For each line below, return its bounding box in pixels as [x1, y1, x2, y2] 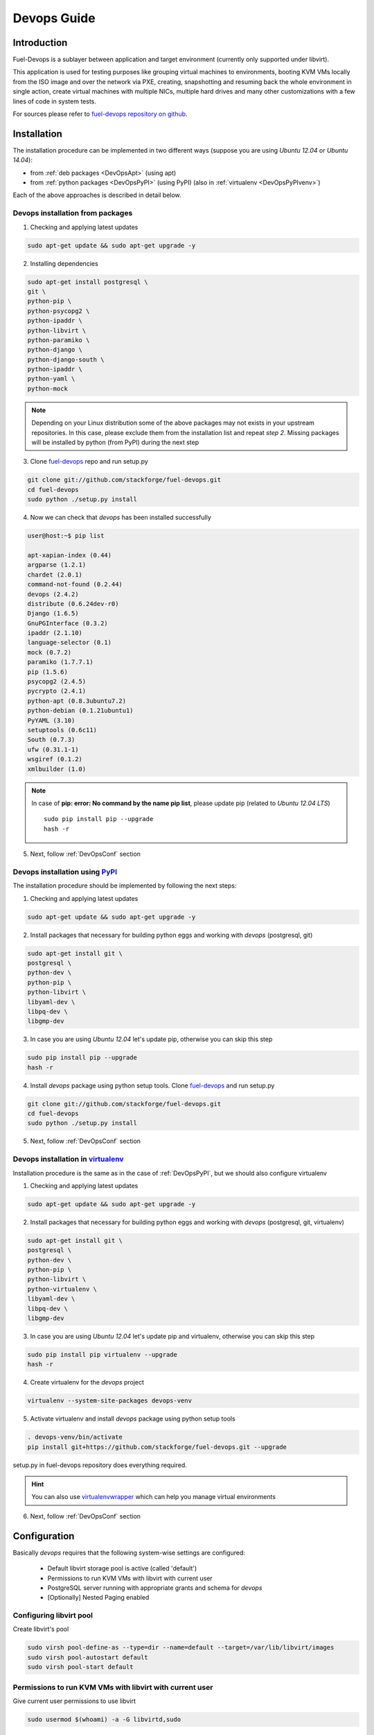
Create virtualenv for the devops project [30, 1378, 145, 1387]
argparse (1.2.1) [27, 561, 87, 569]
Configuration [12, 1530, 75, 1542]
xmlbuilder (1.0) [27, 765, 87, 773]
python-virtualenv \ [27, 1285, 97, 1293]
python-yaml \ [27, 375, 75, 383]
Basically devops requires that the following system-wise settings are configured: [12, 1548, 246, 1557]
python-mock [27, 384, 69, 392]
